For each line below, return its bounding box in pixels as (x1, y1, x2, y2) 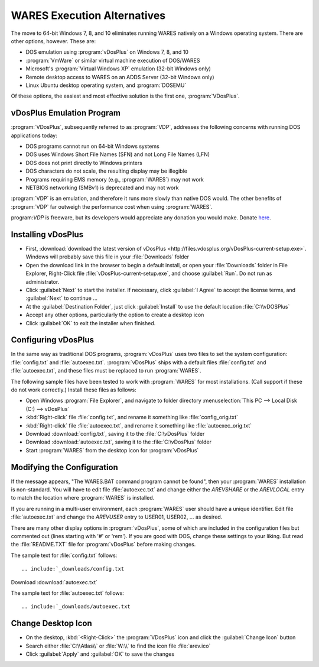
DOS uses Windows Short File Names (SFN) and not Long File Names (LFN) (25, 151, 210, 158)
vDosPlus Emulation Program (11, 108, 121, 118)
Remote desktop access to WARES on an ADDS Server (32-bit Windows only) (25, 73, 215, 80)
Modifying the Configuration (11, 462, 118, 472)
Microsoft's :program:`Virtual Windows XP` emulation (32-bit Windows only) (25, 65, 211, 72)
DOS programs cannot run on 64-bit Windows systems (25, 143, 159, 150)
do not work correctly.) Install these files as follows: (11, 386, 137, 393)
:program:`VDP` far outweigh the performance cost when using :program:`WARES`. (11, 203, 213, 210)
